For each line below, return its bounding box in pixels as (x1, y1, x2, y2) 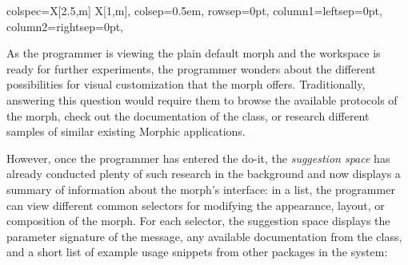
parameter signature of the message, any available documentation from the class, (6, 227, 402, 244)
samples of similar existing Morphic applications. (6, 123, 246, 140)
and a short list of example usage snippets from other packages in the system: (6, 243, 388, 260)
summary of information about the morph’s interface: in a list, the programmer (6, 180, 395, 197)
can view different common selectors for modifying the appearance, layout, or (6, 196, 385, 213)
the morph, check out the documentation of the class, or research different (6, 107, 370, 124)
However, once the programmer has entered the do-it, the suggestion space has (6, 149, 390, 166)
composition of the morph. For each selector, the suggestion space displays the (6, 212, 390, 229)
